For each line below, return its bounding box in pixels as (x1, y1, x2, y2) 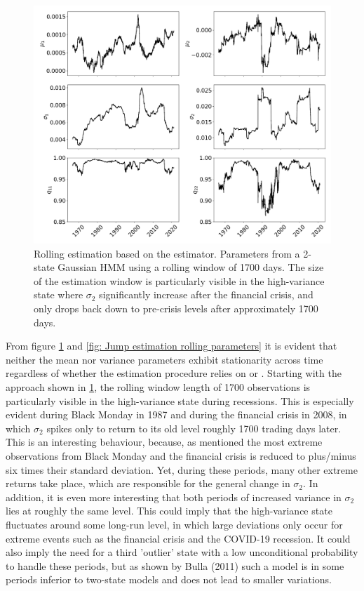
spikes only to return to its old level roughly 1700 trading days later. (46, 420, 342, 435)
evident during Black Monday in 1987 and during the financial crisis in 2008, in (6, 407, 347, 422)
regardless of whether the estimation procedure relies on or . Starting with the (6, 366, 342, 380)
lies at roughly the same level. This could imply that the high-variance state (6, 503, 332, 518)
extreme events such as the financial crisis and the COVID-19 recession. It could (6, 531, 351, 545)
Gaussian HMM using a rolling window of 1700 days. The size (58, 260, 324, 274)
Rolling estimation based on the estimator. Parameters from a (34, 246, 300, 260)
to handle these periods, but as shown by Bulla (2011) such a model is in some (6, 558, 344, 573)
